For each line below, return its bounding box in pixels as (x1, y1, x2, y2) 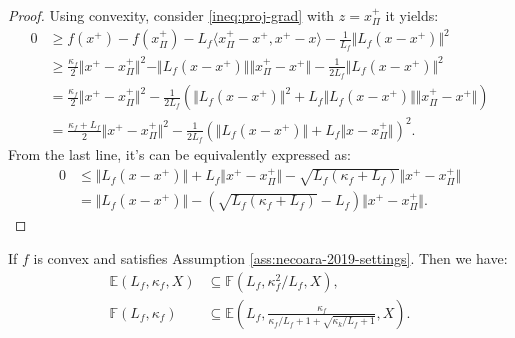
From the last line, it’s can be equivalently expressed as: (8, 143, 351, 164)
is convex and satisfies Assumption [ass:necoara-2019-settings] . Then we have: (33, 247, 508, 268)
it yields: (385, 5, 439, 25)
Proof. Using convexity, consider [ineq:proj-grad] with (8, 5, 335, 25)
